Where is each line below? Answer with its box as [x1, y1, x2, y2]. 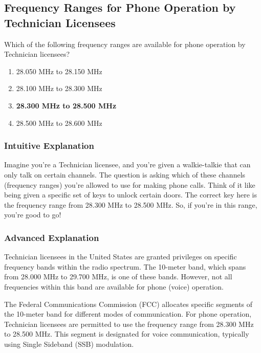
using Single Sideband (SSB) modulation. [4, 338, 134, 349]
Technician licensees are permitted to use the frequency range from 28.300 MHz [4, 318, 254, 329]
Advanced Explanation [4, 231, 99, 244]
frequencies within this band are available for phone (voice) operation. [4, 281, 224, 292]
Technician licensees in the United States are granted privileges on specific [4, 251, 237, 262]
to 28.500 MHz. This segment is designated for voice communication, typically [4, 328, 249, 339]
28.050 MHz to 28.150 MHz [16, 65, 102, 76]
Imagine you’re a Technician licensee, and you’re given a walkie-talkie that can [4, 159, 251, 170]
